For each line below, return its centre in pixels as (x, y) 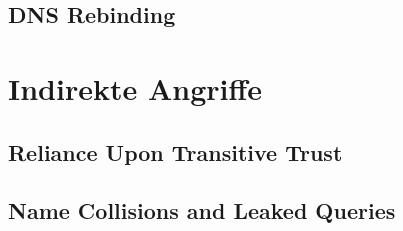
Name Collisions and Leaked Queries (202, 210)
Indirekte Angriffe (135, 87)
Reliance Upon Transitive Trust (175, 151)
